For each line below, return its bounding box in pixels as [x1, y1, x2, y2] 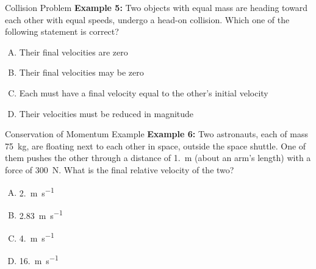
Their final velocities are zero [19, 45, 128, 58]
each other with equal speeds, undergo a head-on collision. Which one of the [5, 13, 290, 26]
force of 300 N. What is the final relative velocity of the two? [5, 163, 234, 176]
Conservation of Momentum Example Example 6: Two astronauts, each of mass [5, 127, 308, 140]
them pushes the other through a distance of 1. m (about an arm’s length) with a [5, 151, 311, 164]
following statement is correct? [5, 25, 119, 38]
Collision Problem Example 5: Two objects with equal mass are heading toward [5, 1, 308, 13]
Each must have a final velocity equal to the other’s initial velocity [19, 86, 268, 99]
